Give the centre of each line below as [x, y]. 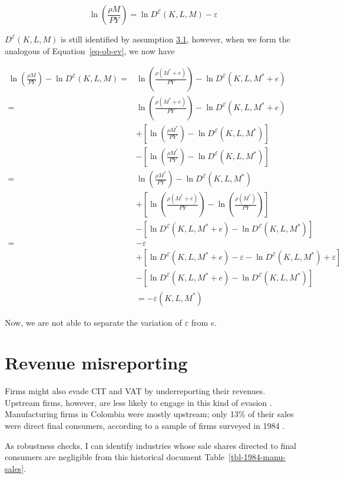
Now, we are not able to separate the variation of [93, 322]
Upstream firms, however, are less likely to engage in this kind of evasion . [138, 402]
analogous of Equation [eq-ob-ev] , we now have [90, 50]
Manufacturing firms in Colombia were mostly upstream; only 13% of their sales [149, 414]
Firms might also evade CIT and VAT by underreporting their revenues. [135, 391]
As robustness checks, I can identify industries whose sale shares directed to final [150, 445]
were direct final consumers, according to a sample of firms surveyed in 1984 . [145, 426]
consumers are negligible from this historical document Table [115, 457]
